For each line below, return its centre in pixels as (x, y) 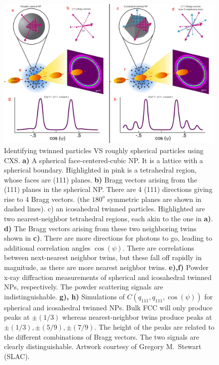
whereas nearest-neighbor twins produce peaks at (137, 317)
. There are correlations (158, 247)
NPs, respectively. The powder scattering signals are (84, 287)
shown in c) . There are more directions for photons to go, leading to (108, 238)
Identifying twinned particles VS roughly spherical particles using (104, 150)
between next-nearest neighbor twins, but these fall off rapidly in (103, 257)
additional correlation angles (47, 247)
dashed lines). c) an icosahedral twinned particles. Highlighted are (105, 209)
